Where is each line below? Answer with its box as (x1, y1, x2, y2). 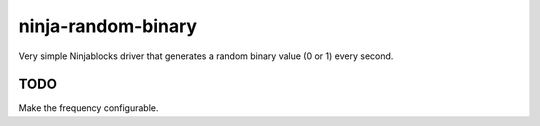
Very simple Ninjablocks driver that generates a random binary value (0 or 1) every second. (18, 50, 394, 62)
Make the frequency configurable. (18, 102, 159, 114)
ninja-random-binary (18, 15, 198, 37)
